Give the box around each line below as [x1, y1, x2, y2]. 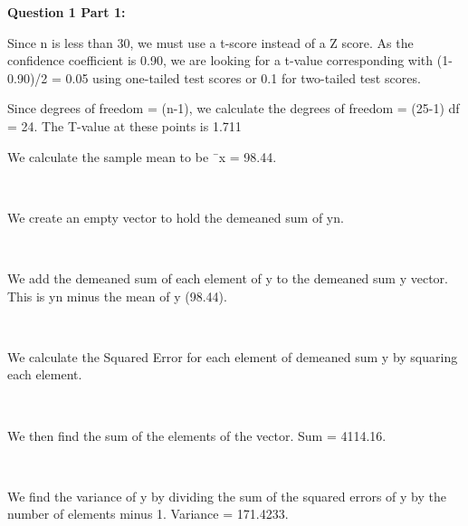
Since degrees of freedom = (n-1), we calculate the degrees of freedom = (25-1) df [7, 99, 460, 118]
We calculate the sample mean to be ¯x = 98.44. [7, 147, 277, 166]
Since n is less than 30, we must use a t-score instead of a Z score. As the [7, 33, 414, 52]
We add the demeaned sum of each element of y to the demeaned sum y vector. [7, 268, 449, 287]
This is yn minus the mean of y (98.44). [7, 286, 227, 305]
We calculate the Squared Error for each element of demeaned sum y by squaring [7, 347, 458, 366]
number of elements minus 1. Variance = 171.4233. [7, 504, 289, 523]
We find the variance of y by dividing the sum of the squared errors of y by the [7, 486, 447, 505]
